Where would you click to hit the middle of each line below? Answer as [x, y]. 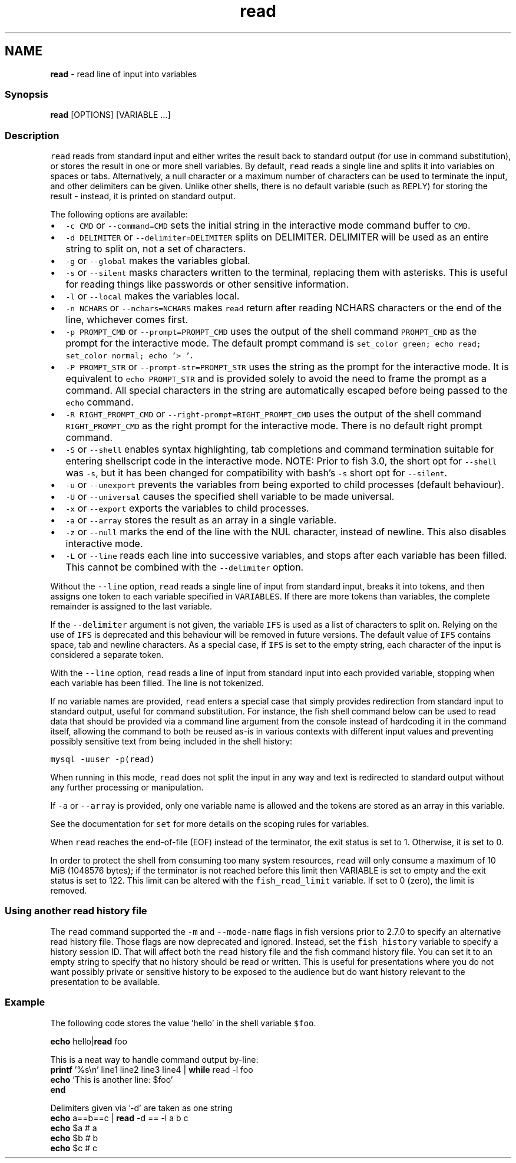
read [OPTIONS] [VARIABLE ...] [110, 115]
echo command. [100, 402]
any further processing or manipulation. [127, 788]
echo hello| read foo [89, 1041]
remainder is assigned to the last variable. [131, 607]
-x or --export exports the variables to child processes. [187, 508]
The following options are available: [119, 215]
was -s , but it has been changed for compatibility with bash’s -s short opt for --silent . [257, 473]
